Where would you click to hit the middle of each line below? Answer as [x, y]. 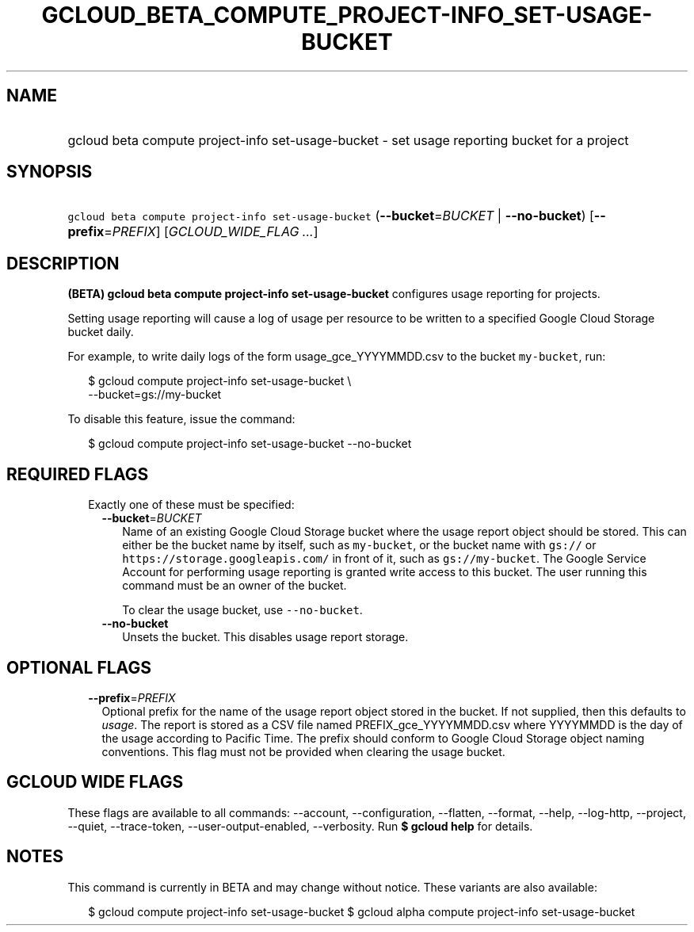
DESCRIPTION [63, 263]
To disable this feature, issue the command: [181, 419]
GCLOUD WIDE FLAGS [95, 782]
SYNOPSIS [50, 172]
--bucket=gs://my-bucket [155, 395]
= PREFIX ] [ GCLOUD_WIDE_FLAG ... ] [211, 232]
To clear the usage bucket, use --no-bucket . [242, 610]
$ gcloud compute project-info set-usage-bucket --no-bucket [250, 444]
